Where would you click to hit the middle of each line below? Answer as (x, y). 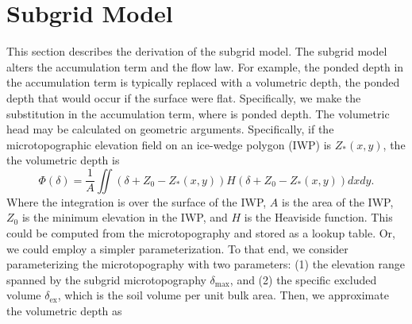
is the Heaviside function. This (318, 217)
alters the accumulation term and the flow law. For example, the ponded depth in (205, 66)
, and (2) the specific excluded (303, 279)
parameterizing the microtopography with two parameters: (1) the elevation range (206, 264)
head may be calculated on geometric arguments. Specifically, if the (170, 129)
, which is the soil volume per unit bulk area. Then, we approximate (223, 295)
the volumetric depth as (64, 311)
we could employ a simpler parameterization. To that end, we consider (177, 248)
